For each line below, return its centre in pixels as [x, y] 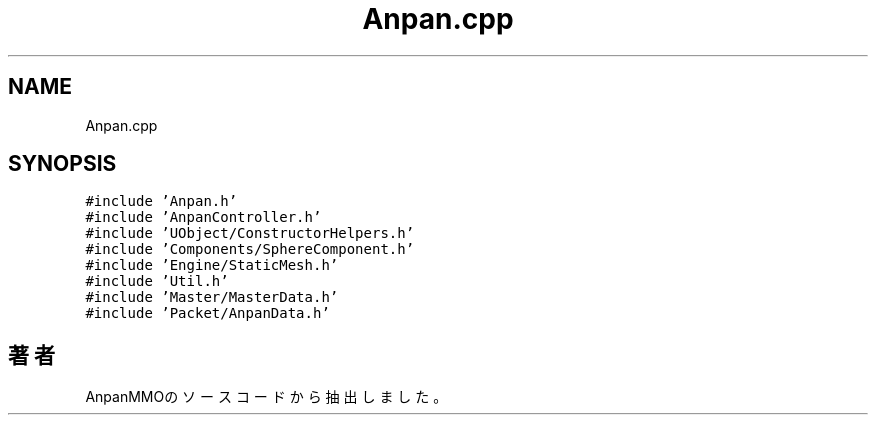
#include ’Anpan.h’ [161, 201]
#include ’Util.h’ [157, 281]
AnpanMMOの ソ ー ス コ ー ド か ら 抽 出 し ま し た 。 [266, 397]
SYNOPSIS [62, 164]
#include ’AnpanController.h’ [203, 217]
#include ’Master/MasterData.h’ [212, 297]
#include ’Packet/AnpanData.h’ [207, 313]
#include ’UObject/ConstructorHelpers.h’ [250, 233]
